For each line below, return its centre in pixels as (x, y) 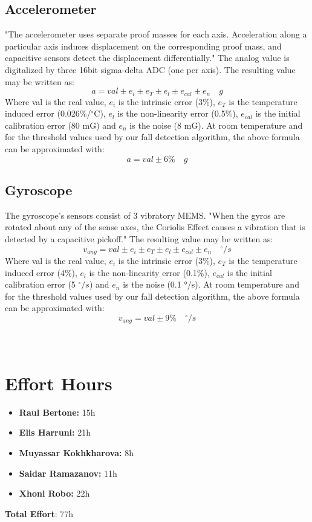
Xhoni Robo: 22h (54, 493)
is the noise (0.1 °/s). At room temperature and (211, 284)
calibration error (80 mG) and (60, 125)
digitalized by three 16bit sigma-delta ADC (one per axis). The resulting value (150, 69)
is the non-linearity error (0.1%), (149, 272)
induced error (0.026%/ (48, 113)
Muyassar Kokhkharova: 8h (76, 452)
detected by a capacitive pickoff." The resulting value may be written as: (139, 238)
